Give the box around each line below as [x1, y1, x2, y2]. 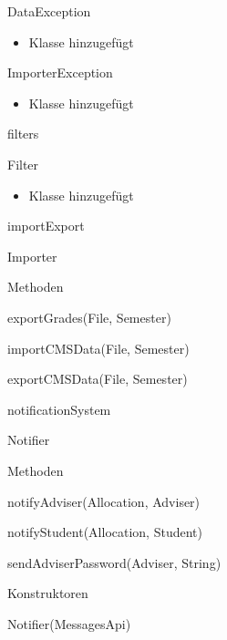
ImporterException [7, 63, 113, 82]
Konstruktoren [7, 583, 88, 603]
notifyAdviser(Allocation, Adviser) [7, 491, 201, 511]
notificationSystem [7, 399, 111, 418]
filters [7, 124, 39, 143]
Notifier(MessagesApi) [7, 614, 131, 633]
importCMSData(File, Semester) [7, 338, 190, 357]
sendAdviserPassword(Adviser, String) [7, 552, 222, 572]
